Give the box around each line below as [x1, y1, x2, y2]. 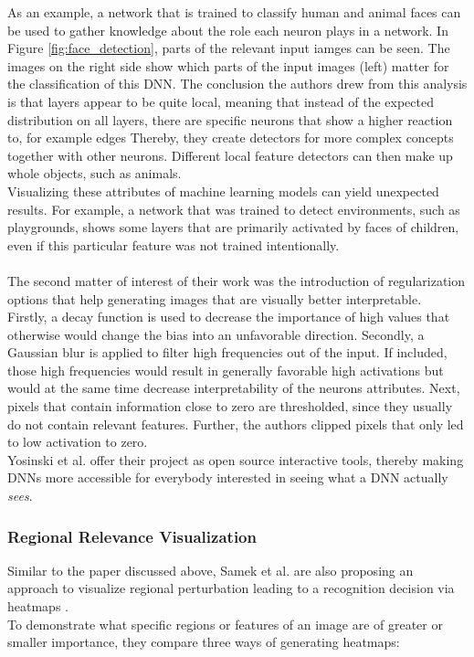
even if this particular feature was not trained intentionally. [7, 235, 340, 254]
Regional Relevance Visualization [7, 525, 257, 547]
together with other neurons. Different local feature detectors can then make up [7, 145, 453, 164]
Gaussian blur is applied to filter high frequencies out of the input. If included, [7, 343, 448, 362]
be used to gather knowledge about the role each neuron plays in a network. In [7, 20, 448, 39]
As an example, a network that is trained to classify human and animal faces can [7, 3, 461, 21]
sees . [7, 486, 33, 505]
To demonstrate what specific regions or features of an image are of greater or [7, 614, 443, 633]
